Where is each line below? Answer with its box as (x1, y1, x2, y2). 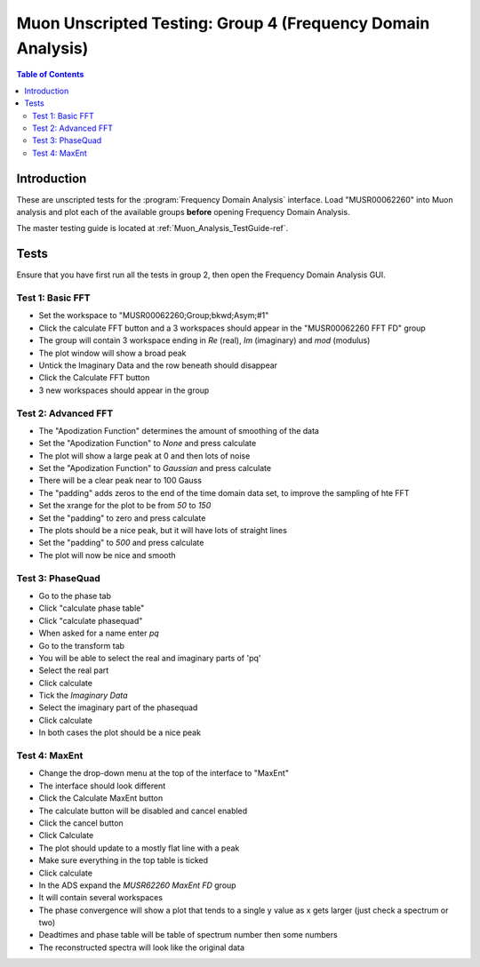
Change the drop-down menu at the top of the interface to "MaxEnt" (38, 768, 289, 779)
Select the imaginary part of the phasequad (38, 702, 198, 713)
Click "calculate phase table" (38, 603, 145, 613)
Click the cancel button (38, 818, 124, 828)
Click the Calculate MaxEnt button (38, 793, 164, 803)
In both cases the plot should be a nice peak (38, 727, 202, 738)
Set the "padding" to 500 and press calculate (38, 538, 204, 548)
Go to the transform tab (38, 640, 124, 651)
